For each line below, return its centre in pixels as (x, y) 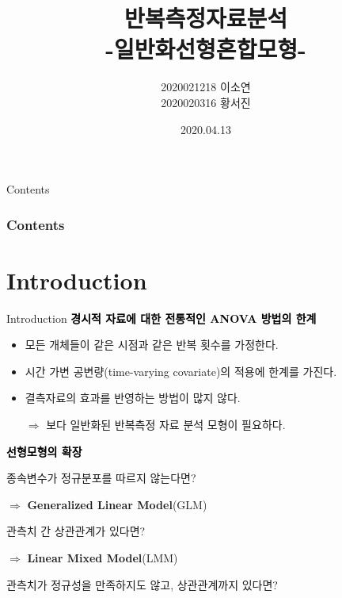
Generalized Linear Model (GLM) (117, 504)
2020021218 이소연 (206, 87)
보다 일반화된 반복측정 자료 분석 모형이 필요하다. (166, 425)
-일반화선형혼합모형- (206, 49)
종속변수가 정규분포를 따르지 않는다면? (101, 478)
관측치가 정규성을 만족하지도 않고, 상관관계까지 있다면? (142, 584)
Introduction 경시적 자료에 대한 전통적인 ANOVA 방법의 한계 (161, 318)
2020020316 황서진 (206, 102)
